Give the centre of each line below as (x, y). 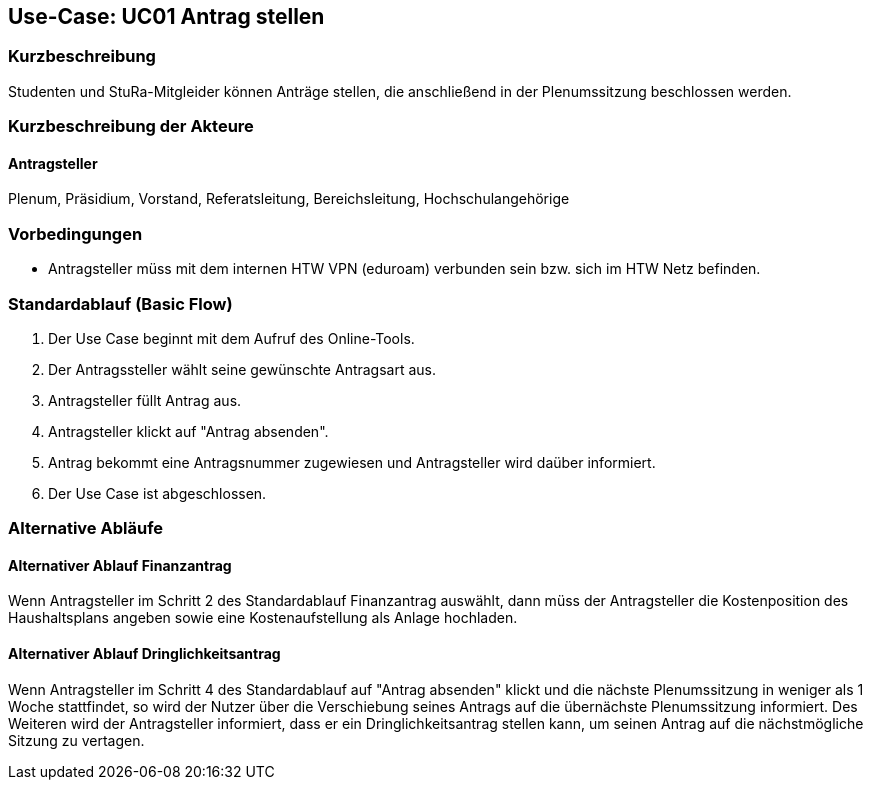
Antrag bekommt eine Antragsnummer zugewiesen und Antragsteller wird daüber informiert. (352, 462)
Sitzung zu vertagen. (76, 740)
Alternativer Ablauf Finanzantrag (120, 565)
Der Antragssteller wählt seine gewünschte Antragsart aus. (242, 369)
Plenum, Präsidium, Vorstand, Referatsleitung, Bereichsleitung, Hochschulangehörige (289, 199)
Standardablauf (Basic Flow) (120, 303)
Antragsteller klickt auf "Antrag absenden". (188, 431)
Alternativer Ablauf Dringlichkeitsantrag (144, 654)
